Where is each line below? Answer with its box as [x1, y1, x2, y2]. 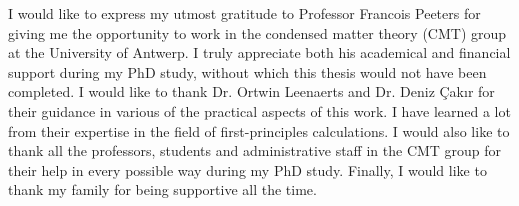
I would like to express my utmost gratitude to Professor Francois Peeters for [8, 3, 481, 23]
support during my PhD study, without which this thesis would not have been [8, 61, 487, 82]
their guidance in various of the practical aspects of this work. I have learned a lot [8, 100, 511, 121]
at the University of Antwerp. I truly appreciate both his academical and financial [8, 42, 511, 63]
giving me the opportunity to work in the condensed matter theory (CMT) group [8, 22, 507, 43]
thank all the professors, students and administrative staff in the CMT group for [8, 140, 502, 161]
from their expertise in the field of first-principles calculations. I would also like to [8, 120, 510, 141]
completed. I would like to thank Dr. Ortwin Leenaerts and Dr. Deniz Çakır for [8, 81, 495, 102]
